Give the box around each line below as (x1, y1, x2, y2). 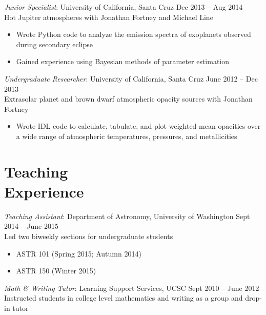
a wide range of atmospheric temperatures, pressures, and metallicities (16, 130, 237, 141)
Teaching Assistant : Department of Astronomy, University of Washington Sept (4, 210, 250, 221)
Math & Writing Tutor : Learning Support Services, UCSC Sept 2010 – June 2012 (4, 282, 259, 293)
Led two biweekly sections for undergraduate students (4, 231, 173, 242)
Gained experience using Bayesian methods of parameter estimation (16, 56, 230, 67)
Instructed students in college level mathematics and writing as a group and (4, 292, 243, 303)
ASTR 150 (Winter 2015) (16, 265, 96, 276)
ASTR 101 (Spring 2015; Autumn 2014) (16, 248, 141, 259)
